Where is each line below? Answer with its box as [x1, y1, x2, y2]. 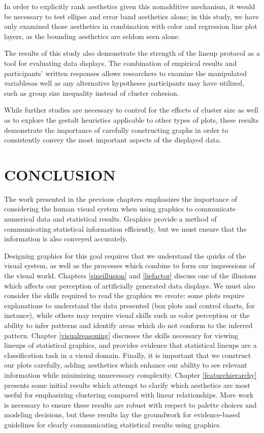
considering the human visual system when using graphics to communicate [4, 203, 236, 214]
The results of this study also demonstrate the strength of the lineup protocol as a [4, 48, 260, 58]
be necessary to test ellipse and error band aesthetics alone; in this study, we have [4, 11, 259, 21]
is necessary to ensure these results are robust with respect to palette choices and [4, 399, 257, 410]
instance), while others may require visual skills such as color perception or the [4, 310, 250, 320]
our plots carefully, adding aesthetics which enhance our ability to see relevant [4, 359, 247, 370]
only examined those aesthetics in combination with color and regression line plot [4, 21, 257, 31]
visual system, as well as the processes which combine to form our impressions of [4, 260, 255, 271]
